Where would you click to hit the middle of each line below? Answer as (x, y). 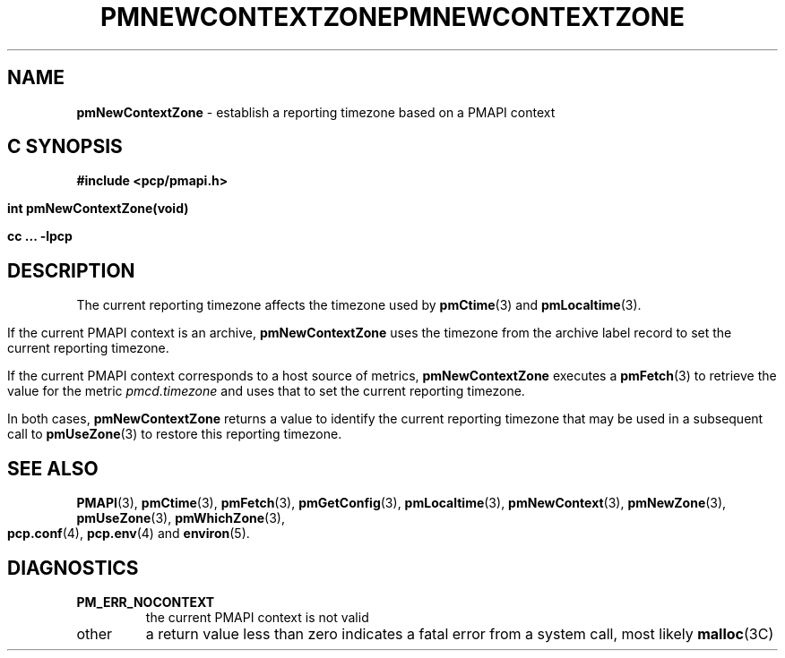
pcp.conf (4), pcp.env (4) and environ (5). (129, 534)
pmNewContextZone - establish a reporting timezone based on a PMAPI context (316, 112)
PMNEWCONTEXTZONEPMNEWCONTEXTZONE (392, 17)
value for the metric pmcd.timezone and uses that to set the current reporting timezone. (266, 391)
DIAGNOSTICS (73, 568)
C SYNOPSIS (65, 147)
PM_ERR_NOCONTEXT (146, 602)
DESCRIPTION (71, 270)
